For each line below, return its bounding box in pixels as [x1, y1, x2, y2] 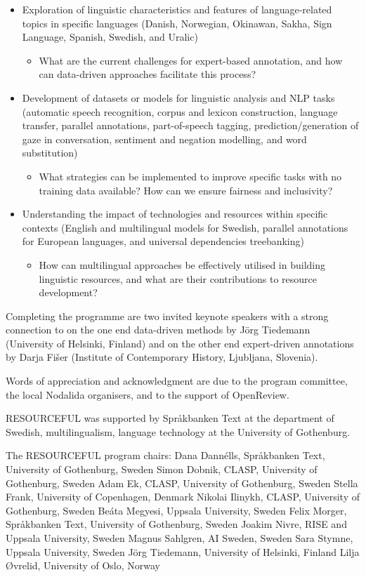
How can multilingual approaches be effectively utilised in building [39, 257, 325, 272]
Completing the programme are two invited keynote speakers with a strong [6, 308, 329, 323]
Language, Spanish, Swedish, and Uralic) [22, 29, 198, 44]
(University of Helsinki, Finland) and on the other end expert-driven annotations [6, 336, 354, 350]
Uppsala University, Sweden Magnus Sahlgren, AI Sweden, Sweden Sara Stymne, [6, 531, 353, 545]
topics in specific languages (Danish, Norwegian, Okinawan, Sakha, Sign [22, 15, 332, 30]
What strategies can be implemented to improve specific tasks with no [39, 168, 342, 183]
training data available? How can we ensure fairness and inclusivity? [39, 183, 333, 197]
